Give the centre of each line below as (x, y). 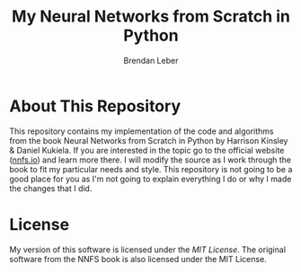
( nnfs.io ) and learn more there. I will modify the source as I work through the (150, 160)
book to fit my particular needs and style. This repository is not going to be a (151, 169)
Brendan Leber (151, 60)
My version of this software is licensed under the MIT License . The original (147, 250)
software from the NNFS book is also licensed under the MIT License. (138, 259)
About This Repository (95, 106)
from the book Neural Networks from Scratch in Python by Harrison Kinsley (149, 140)
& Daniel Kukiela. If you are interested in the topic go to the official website (147, 150)
